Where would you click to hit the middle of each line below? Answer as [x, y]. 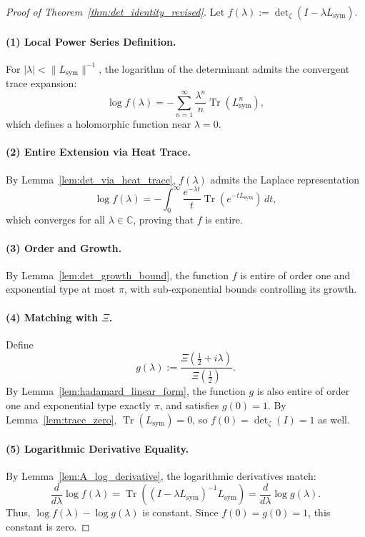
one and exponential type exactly [79, 405]
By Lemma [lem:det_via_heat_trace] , [91, 179]
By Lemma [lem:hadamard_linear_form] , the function [126, 391]
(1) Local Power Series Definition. [91, 41]
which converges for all [55, 220]
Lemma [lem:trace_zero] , [61, 419]
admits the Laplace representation [285, 179]
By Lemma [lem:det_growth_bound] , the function [117, 275]
